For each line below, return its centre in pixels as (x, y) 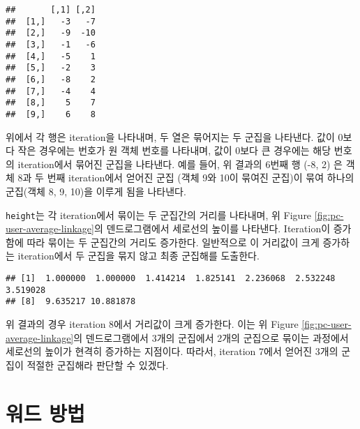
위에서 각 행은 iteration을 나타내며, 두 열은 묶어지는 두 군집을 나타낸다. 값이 (170, 136)
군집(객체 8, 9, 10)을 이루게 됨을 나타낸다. (96, 191)
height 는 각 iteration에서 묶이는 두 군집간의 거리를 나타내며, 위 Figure (159, 214)
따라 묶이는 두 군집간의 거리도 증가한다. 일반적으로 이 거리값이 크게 (173, 242)
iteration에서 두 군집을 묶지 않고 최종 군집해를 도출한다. (138, 256)
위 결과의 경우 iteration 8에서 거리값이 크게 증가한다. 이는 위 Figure (152, 323)
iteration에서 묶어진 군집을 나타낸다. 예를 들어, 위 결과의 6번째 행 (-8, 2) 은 (180, 164)
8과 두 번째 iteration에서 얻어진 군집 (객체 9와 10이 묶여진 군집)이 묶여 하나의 (186, 178)
